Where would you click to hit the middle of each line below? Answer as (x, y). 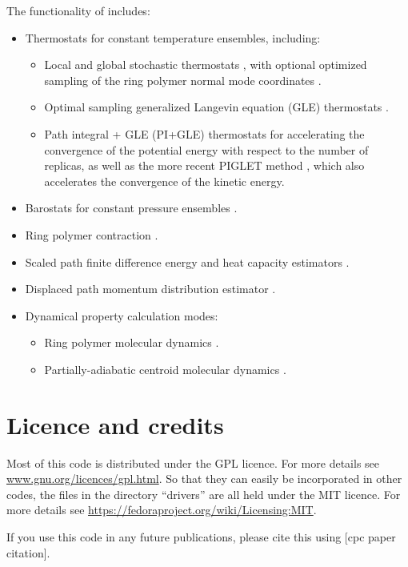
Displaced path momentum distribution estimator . (150, 289)
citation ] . (28, 552)
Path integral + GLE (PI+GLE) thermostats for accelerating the (204, 133)
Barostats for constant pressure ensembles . (131, 208)
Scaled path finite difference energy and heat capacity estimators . (187, 261)
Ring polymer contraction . (92, 234)
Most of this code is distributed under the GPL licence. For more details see (193, 462)
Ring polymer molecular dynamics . (132, 342)
